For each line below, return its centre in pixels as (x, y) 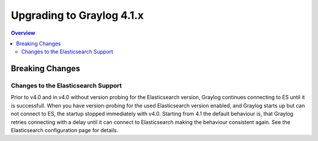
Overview (23, 33)
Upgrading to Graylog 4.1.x (77, 15)
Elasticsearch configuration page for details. (64, 130)
